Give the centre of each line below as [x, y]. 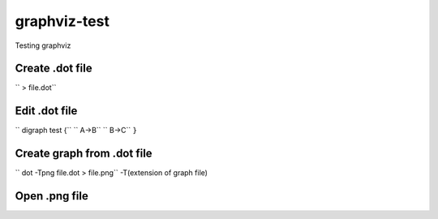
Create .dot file [54, 69]
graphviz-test [62, 21]
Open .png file [52, 196]
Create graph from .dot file [84, 154]
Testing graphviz [43, 45]
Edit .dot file [46, 111]
